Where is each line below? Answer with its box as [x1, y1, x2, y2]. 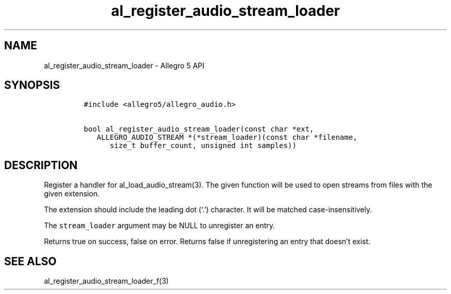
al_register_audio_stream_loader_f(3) [44, 277, 169, 286]
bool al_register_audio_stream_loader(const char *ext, [83, 125, 314, 134]
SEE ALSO [4, 254, 57, 268]
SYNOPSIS [4, 79, 60, 92]
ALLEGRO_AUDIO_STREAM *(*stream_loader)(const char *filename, [97, 133, 357, 142]
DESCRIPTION [4, 158, 78, 172]
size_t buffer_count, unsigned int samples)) [110, 141, 297, 150]
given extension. [44, 189, 100, 198]
